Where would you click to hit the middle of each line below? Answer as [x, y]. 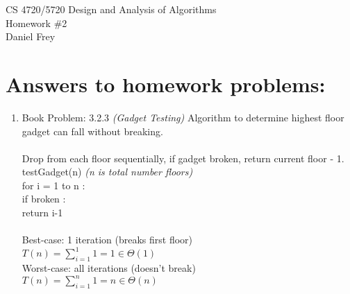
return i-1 [42, 213]
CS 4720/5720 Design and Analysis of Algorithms [111, 9]
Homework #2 [36, 23]
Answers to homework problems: [166, 84]
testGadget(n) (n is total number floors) [107, 172]
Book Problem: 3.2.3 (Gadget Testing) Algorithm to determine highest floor [183, 117]
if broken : [44, 199]
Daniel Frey [31, 36]
